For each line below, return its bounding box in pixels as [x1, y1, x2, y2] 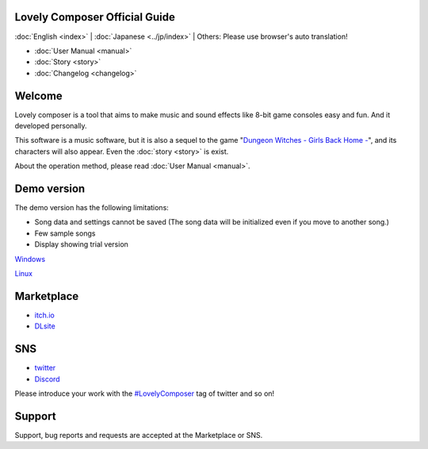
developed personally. [14, 121, 87, 130]
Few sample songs [34, 228, 96, 238]
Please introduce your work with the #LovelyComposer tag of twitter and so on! [14, 389, 275, 398]
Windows [14, 254, 46, 263]
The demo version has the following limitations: [14, 203, 170, 213]
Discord [34, 374, 60, 384]
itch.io [34, 310, 55, 320]
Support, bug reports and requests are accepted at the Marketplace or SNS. [14, 430, 263, 439]
